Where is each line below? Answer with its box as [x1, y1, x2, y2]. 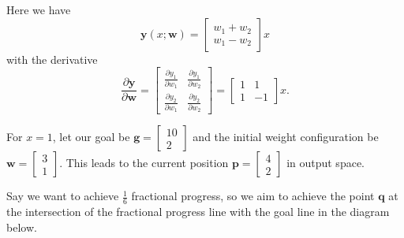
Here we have [6, 2, 71, 17]
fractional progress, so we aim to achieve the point [131, 188, 375, 204]
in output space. [286, 154, 365, 171]
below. [6, 218, 37, 235]
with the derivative [6, 50, 98, 67]
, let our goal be [52, 128, 130, 145]
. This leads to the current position [59, 154, 229, 171]
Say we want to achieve [6, 188, 119, 204]
